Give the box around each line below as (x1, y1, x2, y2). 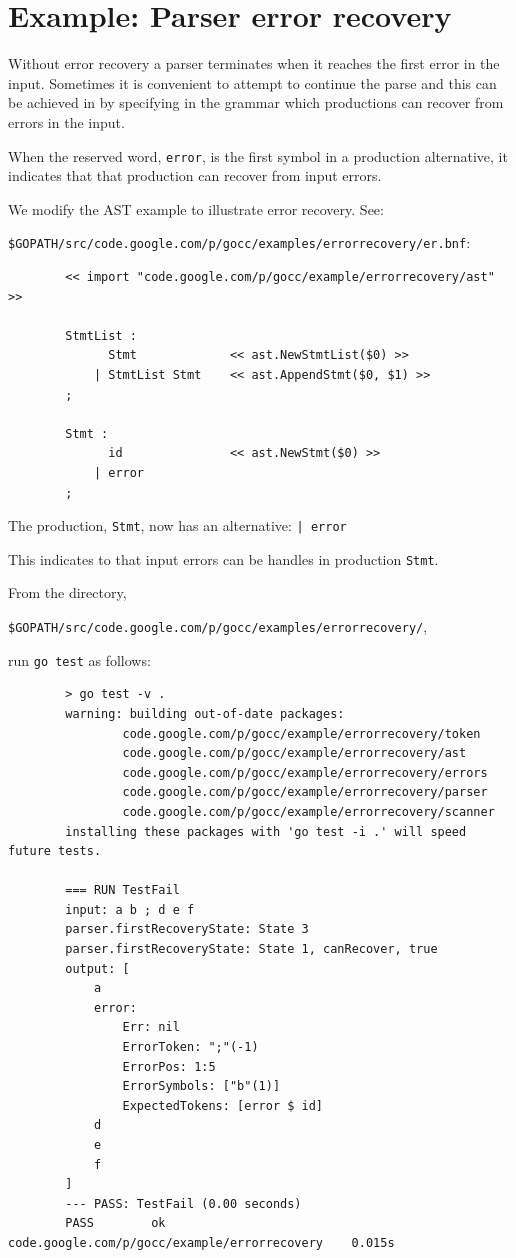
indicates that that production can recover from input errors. (8, 165, 382, 186)
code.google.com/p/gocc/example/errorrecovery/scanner (122, 804, 495, 819)
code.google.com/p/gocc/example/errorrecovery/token (122, 726, 481, 741)
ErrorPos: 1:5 (122, 1059, 216, 1074)
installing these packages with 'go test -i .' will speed (65, 824, 467, 839)
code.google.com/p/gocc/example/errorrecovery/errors (122, 765, 488, 780)
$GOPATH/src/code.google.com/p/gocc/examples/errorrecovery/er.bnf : (8, 232, 471, 253)
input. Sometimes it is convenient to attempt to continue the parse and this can (8, 72, 497, 93)
